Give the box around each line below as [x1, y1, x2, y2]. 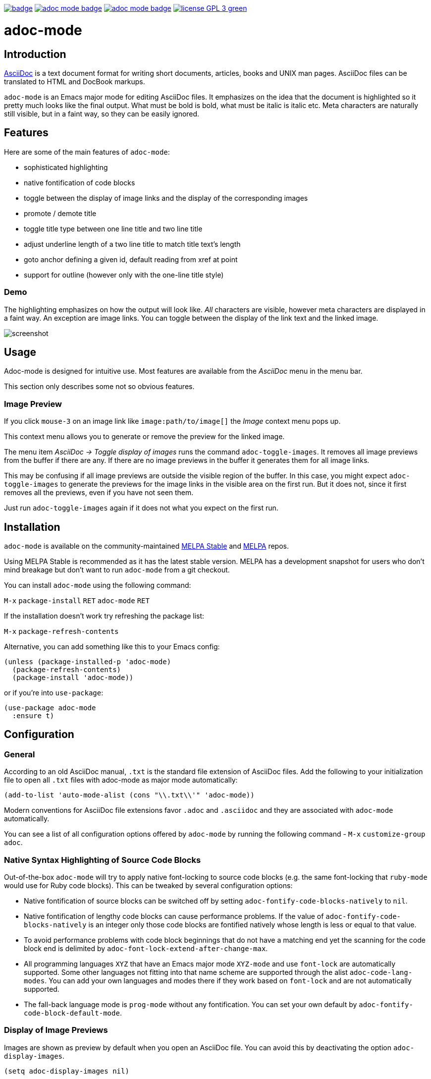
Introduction [4, 48, 66, 60]
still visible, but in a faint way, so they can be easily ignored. [4, 109, 200, 118]
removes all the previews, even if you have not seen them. [4, 488, 194, 497]
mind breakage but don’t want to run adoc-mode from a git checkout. [4, 565, 230, 574]
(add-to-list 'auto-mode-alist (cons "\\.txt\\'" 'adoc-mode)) [4, 791, 255, 799]
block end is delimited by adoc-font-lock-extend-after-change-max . [24, 944, 268, 953]
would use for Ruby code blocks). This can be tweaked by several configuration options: [4, 881, 293, 890]
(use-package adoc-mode [4, 703, 96, 712]
